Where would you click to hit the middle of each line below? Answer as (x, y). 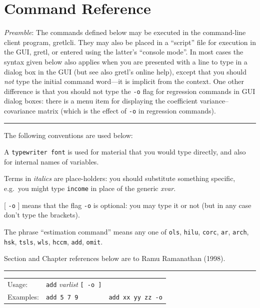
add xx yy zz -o (135, 297)
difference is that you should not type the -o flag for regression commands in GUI (130, 91)
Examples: (23, 296)
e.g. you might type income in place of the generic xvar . (90, 188)
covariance (20, 110)
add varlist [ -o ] (74, 284)
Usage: (18, 284)
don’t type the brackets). (42, 215)
